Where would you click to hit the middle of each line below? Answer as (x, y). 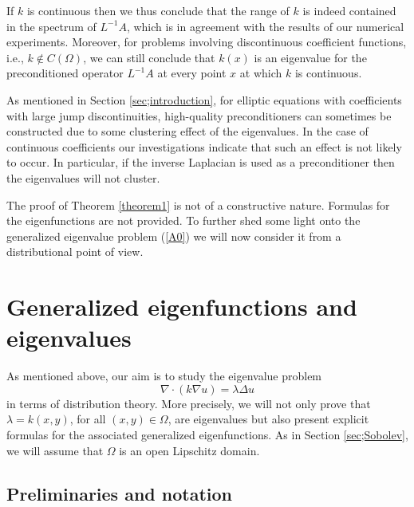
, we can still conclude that (149, 57)
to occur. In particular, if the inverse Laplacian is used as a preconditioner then (201, 162)
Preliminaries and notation (120, 493)
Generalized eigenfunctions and (182, 307)
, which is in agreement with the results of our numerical (265, 26)
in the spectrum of (51, 26)
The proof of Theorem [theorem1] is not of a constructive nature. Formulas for (198, 204)
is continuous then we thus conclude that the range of (158, 10)
